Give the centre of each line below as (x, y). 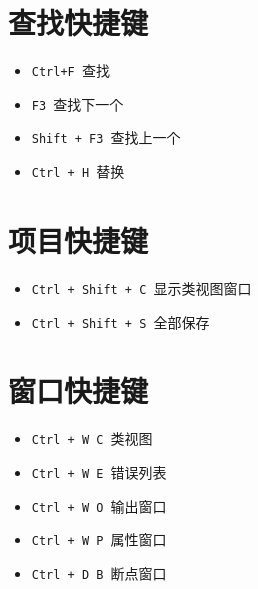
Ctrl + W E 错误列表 (99, 471)
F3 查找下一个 (77, 103)
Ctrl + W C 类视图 (92, 438)
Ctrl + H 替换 (78, 171)
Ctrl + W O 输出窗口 (99, 505)
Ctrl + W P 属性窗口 (99, 539)
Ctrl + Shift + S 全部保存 (120, 321)
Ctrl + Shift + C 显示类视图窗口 (141, 287)
